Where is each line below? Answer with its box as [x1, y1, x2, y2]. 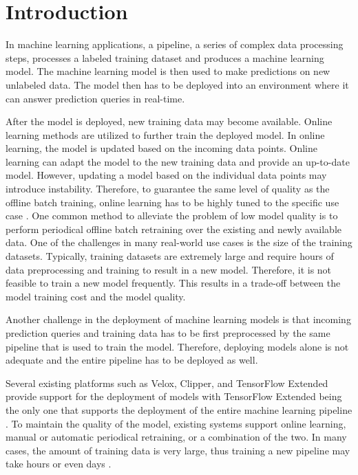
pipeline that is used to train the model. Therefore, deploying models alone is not [6, 339, 349, 353]
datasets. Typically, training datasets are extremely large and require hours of [6, 249, 334, 263]
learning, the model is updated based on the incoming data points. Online [6, 141, 317, 155]
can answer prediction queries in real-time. [6, 91, 185, 105]
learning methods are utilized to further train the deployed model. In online [6, 127, 325, 142]
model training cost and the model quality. [6, 289, 186, 303]
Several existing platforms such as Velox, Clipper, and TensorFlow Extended [6, 375, 328, 390]
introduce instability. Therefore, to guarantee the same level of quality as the [6, 181, 330, 196]
